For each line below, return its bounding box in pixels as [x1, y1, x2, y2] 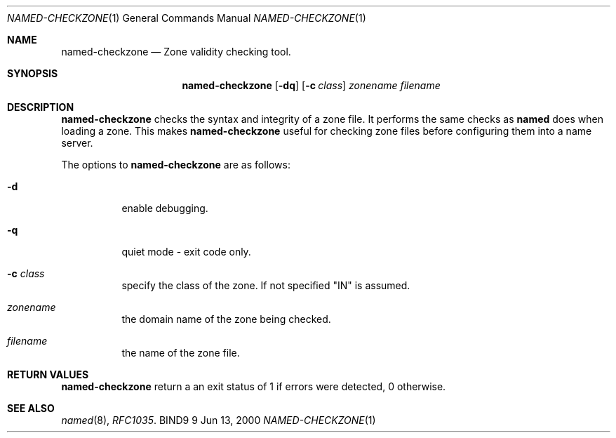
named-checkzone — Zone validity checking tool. [61, 46, 291, 58]
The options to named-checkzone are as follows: [61, 159, 290, 171]
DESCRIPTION [7, 101, 74, 113]
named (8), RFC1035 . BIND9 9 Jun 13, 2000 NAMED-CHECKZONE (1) [61, 414, 376, 426]
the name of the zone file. [121, 347, 240, 359]
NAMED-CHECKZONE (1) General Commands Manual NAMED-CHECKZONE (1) [7, 12, 366, 24]
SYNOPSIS [7, 67, 58, 79]
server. [61, 137, 93, 149]
